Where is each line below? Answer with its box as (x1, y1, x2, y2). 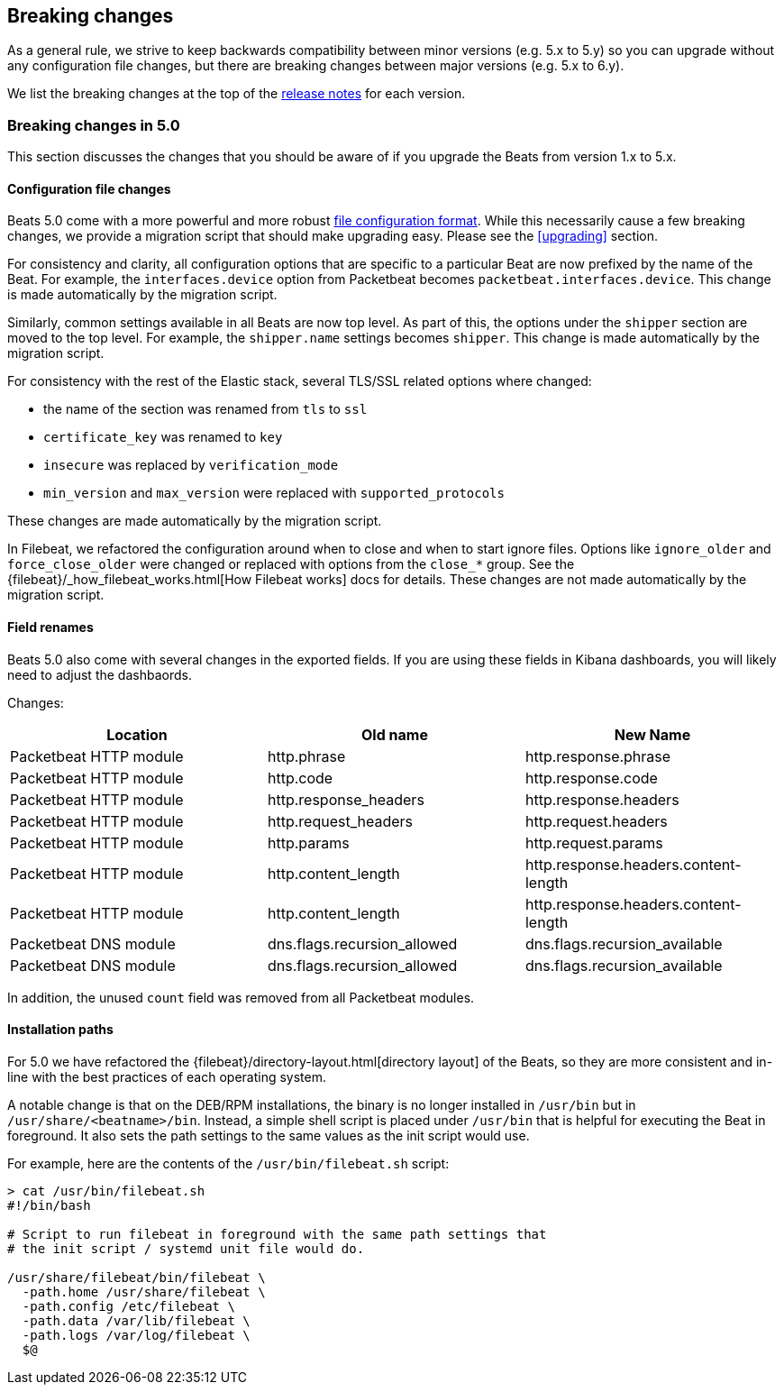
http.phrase (267, 746, 346, 765)
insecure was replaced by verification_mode (43, 457, 339, 473)
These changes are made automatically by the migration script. (7, 513, 382, 529)
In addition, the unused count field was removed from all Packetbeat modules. (7, 989, 475, 1005)
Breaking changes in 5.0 (7, 115, 180, 134)
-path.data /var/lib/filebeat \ (22, 1313, 251, 1328)
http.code (267, 768, 333, 787)
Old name (361, 725, 428, 744)
